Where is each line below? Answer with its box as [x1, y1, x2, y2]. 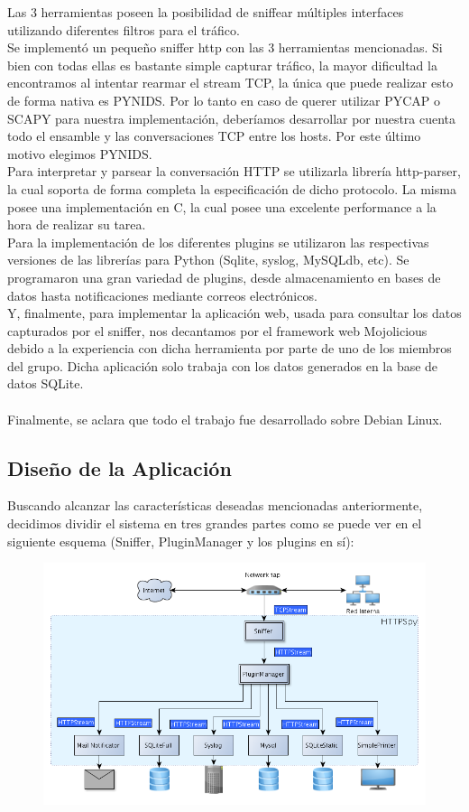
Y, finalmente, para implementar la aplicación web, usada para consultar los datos [7, 303, 462, 322]
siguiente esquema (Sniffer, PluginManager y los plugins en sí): [7, 531, 354, 550]
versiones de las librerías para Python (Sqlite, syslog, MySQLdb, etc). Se [7, 250, 409, 269]
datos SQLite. [7, 374, 84, 393]
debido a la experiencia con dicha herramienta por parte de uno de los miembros [7, 339, 452, 358]
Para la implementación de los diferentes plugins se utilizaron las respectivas [7, 232, 429, 251]
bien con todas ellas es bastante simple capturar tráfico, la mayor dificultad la [7, 55, 437, 74]
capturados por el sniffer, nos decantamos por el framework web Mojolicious [7, 321, 428, 340]
